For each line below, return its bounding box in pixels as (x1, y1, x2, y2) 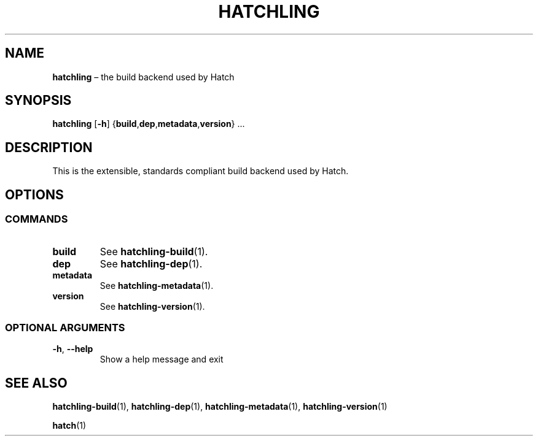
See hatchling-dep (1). (99, 257, 203, 270)
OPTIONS (5, 186, 64, 202)
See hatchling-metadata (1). (99, 280, 214, 291)
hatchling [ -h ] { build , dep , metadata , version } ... (52, 118, 245, 129)
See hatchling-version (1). (99, 301, 205, 312)
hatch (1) (52, 420, 87, 431)
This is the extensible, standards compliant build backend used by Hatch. (52, 166, 349, 177)
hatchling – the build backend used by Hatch (52, 71, 235, 82)
